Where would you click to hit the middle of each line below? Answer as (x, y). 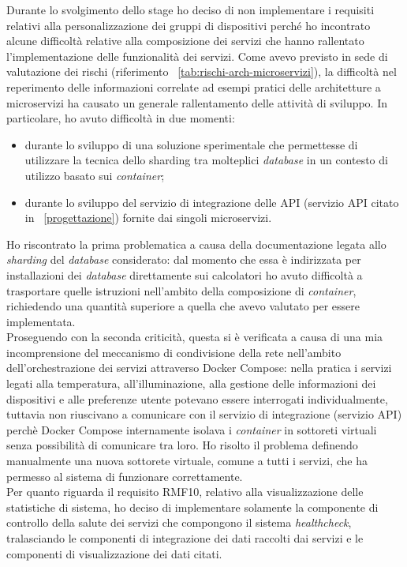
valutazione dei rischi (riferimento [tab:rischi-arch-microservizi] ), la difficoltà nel (202, 71)
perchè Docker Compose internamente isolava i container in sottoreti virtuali (192, 429)
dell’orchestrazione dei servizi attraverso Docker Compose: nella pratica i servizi (199, 368)
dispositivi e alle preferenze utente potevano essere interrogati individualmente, (197, 398)
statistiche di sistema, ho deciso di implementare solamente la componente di (192, 507)
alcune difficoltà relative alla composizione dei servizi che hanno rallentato (185, 41)
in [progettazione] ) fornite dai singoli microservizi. (148, 218)
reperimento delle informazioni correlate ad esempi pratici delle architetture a (194, 86)
